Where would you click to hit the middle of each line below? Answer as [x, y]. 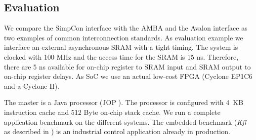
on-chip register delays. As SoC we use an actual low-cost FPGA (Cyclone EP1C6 [128, 76]
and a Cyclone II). [32, 86]
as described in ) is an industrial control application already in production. [117, 131]
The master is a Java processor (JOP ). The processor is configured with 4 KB [124, 102]
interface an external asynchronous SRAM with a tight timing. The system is [121, 47]
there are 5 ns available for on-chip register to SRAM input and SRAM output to [128, 66]
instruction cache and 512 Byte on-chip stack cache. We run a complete [112, 112]
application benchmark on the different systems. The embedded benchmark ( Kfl [125, 122]
